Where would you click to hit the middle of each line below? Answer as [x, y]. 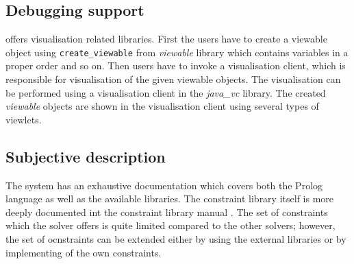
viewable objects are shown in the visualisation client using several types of [162, 106]
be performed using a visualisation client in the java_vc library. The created [166, 92]
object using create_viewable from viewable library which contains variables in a [177, 52]
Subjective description [86, 156]
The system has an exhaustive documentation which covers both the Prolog [164, 185]
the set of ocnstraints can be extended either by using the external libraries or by [176, 239]
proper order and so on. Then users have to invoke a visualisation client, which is [176, 65]
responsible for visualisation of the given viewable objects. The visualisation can [173, 79]
